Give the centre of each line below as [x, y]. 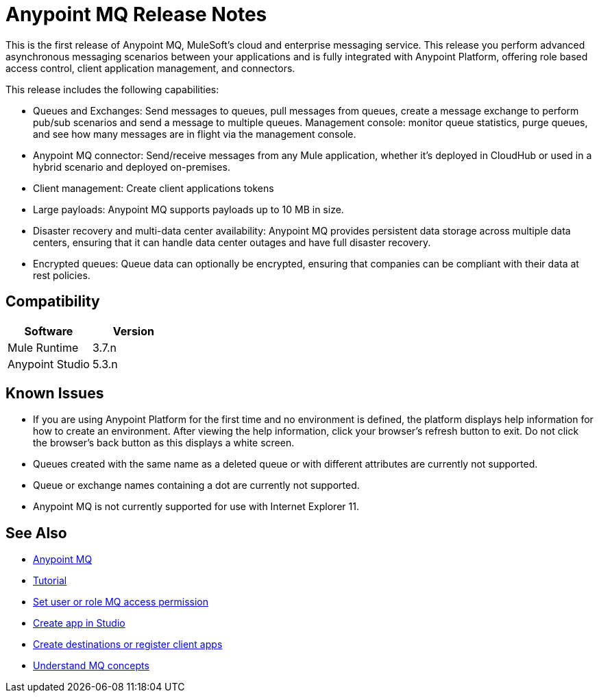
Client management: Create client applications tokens [154, 188]
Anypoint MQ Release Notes [136, 14]
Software [49, 331]
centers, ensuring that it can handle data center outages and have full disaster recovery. [232, 242]
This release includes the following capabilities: [112, 89]
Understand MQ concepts [91, 666]
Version [133, 331]
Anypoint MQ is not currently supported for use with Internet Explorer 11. [196, 507]
